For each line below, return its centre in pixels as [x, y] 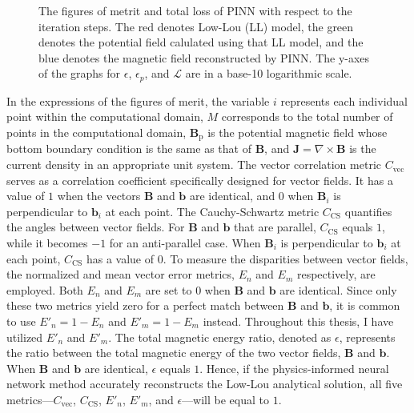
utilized [25, 337]
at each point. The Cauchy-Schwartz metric [212, 211]
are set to [169, 289]
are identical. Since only [338, 289]
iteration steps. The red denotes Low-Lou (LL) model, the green [196, 26]
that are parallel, [275, 227]
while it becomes [47, 243]
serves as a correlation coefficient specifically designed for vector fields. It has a [200, 180]
